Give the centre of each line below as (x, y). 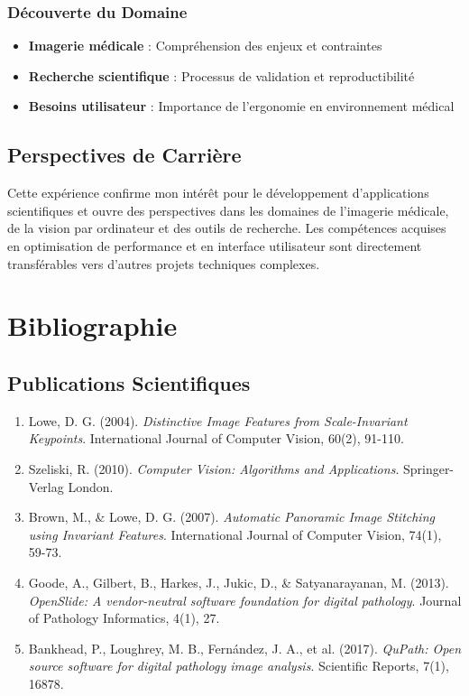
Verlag (46, 486)
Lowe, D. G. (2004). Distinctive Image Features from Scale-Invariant (218, 420)
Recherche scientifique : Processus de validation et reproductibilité (221, 75)
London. (91, 486)
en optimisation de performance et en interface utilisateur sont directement (215, 245)
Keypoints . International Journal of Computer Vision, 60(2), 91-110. (216, 438)
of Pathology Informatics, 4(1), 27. (124, 618)
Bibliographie (92, 325)
